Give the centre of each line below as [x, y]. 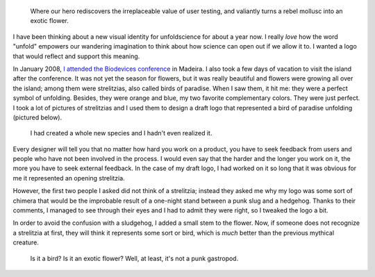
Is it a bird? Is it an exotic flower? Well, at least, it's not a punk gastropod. [134, 258]
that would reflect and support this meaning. [76, 56]
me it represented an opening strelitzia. [69, 178]
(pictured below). [37, 117]
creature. [26, 242]
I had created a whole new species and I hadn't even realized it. [121, 133]
